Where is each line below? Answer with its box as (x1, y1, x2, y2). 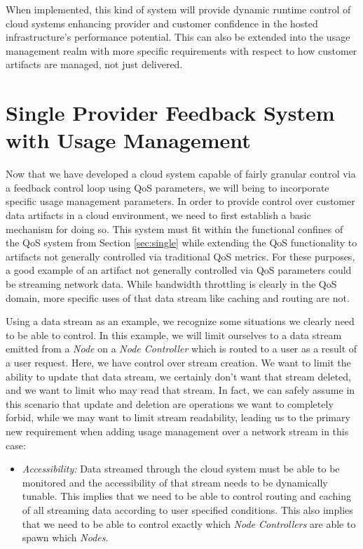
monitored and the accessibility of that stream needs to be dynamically (22, 475, 328, 489)
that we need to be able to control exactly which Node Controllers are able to (22, 516, 356, 531)
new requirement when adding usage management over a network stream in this (6, 423, 349, 438)
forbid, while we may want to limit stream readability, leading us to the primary (6, 410, 350, 425)
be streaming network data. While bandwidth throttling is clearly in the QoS (6, 277, 337, 291)
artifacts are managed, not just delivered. (6, 57, 183, 72)
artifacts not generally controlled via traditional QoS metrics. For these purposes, (6, 249, 355, 263)
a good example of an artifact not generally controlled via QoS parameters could (6, 263, 352, 277)
